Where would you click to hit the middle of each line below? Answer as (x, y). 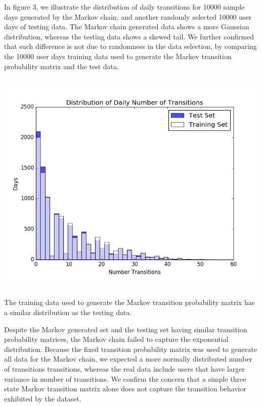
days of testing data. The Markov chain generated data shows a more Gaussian (127, 27)
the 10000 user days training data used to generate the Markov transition (118, 56)
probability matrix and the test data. (61, 66)
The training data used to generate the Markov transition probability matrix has (129, 302)
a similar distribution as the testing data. (68, 312)
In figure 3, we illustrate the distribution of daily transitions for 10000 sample (124, 7)
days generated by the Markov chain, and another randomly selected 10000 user (128, 16)
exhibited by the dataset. (43, 398)
